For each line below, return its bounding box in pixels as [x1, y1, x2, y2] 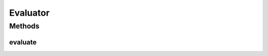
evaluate [9, 38, 37, 46]
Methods [9, 22, 40, 30]
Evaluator [9, 7, 50, 18]
